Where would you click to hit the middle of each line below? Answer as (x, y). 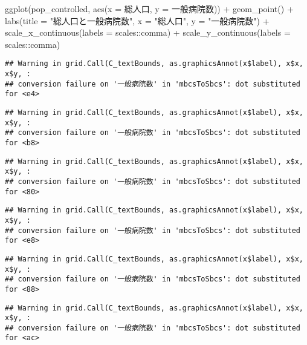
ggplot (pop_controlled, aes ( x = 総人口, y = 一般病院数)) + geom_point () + (149, 8)
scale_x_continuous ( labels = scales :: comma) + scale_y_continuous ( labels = (148, 32)
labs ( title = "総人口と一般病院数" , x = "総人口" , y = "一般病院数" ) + (137, 20)
